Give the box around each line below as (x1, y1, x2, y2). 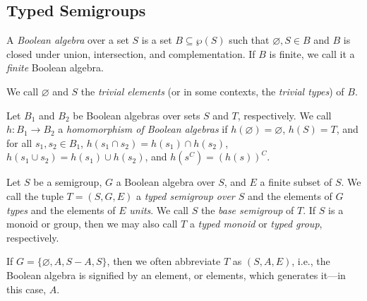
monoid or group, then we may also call (6, 216, 178, 231)
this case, (6, 281, 47, 296)
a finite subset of (260, 175, 332, 189)
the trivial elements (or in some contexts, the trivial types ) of (80, 83, 344, 98)
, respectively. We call (237, 107, 332, 122)
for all (6, 135, 32, 150)
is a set (141, 33, 172, 47)
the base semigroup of (200, 202, 294, 217)
